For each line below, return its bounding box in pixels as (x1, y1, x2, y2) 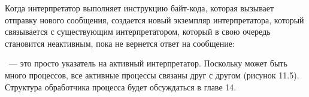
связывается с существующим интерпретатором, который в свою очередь (5, 25, 271, 38)
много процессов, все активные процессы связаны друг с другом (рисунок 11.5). (5, 68, 299, 81)
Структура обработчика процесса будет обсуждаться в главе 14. (5, 80, 237, 93)
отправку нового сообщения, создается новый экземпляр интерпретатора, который (5, 13, 304, 26)
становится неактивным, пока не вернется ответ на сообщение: (5, 37, 235, 49)
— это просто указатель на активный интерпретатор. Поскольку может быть (8, 57, 287, 69)
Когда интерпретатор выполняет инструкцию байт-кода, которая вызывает (5, 2, 274, 14)
